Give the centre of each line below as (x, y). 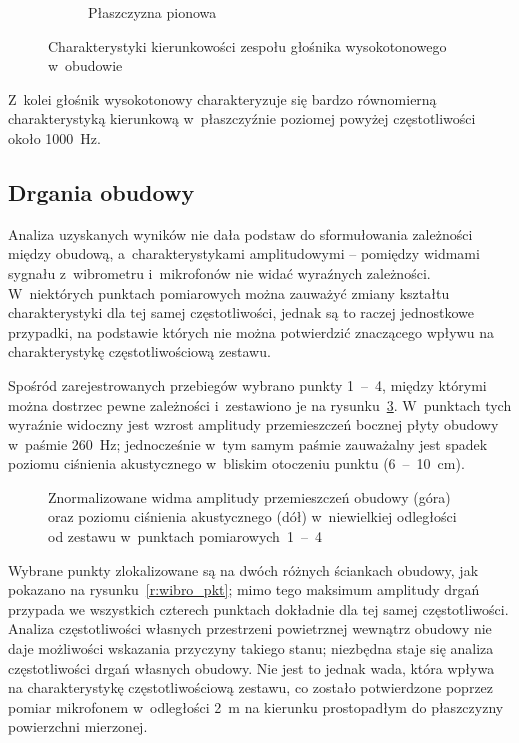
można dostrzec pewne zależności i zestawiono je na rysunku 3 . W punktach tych (260, 404)
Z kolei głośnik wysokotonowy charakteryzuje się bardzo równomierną (222, 98)
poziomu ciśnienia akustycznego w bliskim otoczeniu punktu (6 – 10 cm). (236, 463)
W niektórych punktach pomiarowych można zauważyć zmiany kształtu (229, 292)
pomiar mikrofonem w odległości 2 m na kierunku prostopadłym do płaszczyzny (256, 706)
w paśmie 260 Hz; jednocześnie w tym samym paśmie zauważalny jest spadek (248, 443)
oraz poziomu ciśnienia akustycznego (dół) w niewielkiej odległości (252, 516)
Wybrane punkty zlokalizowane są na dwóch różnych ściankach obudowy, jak (243, 569)
